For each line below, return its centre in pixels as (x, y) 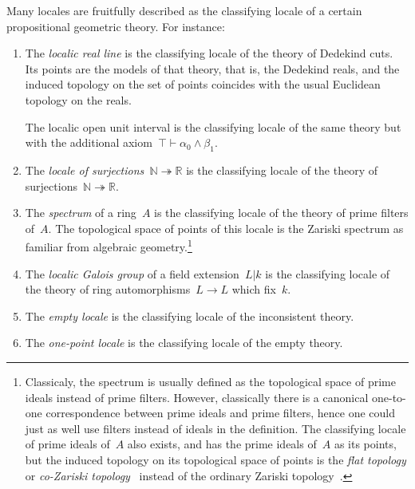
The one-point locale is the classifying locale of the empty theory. (184, 343)
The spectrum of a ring (81, 213)
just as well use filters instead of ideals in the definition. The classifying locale (215, 428)
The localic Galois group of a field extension (132, 273)
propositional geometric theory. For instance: (116, 26)
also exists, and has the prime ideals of (222, 444)
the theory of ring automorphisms (108, 289)
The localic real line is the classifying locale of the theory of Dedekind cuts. (209, 53)
